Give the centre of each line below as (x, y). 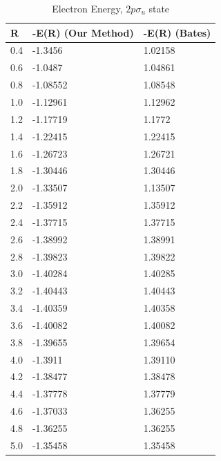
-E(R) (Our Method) (83, 32)
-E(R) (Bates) (177, 32)
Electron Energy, (87, 8)
